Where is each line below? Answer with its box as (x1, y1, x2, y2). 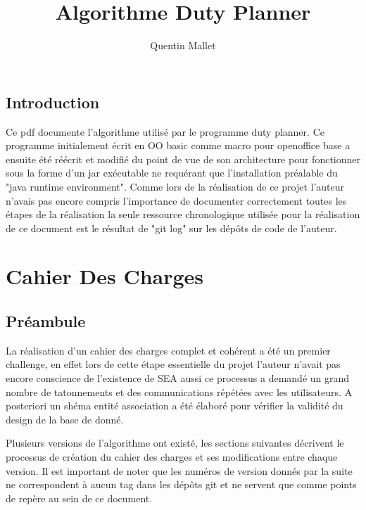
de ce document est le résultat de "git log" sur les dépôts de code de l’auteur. (6, 220, 337, 235)
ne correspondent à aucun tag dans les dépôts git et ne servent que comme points (6, 477, 357, 492)
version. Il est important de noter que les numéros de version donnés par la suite (6, 463, 353, 478)
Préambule (6, 310, 86, 332)
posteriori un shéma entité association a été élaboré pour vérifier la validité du (6, 398, 343, 413)
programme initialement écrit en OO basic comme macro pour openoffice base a (6, 138, 351, 153)
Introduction (6, 91, 100, 113)
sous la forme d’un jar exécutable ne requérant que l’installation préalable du (6, 165, 338, 180)
